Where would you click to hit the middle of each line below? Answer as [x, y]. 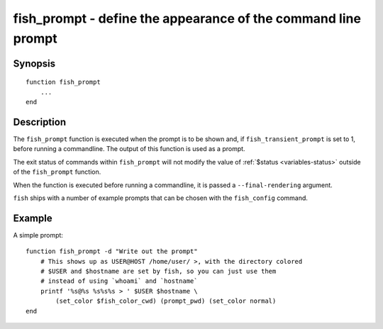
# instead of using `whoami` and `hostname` [119, 281]
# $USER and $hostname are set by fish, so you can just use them [158, 272]
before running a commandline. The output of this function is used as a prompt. [129, 149]
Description [40, 122]
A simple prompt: [38, 235]
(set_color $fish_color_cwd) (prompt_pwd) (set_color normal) [166, 301]
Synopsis [34, 63]
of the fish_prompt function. [57, 172]
